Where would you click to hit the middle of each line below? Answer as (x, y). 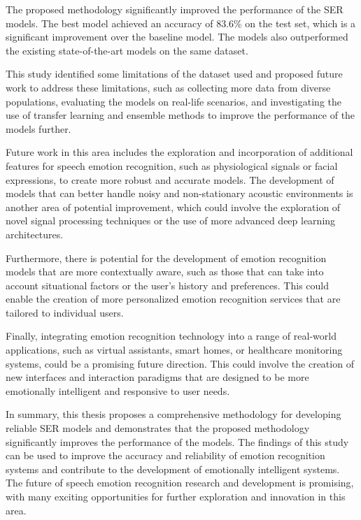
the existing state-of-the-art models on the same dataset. (127, 50)
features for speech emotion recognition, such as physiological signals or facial (172, 165)
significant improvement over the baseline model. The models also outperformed (177, 37)
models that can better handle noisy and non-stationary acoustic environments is (179, 193)
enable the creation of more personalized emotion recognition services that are (173, 299)
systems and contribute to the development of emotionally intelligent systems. (173, 469)
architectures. (35, 234)
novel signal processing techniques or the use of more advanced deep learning (171, 221)
